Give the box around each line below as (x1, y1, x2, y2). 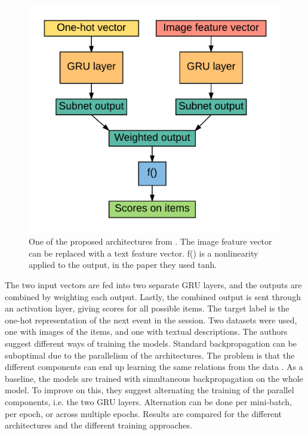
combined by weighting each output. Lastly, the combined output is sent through (5, 290, 301, 303)
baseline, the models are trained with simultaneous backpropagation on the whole (5, 372, 303, 384)
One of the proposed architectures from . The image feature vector (29, 235, 272, 248)
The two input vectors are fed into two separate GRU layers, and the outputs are (5, 278, 302, 291)
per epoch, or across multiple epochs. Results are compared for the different (5, 407, 282, 419)
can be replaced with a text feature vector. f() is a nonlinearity (29, 246, 258, 259)
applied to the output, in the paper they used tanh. (29, 258, 217, 271)
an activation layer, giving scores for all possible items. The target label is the (5, 302, 289, 314)
